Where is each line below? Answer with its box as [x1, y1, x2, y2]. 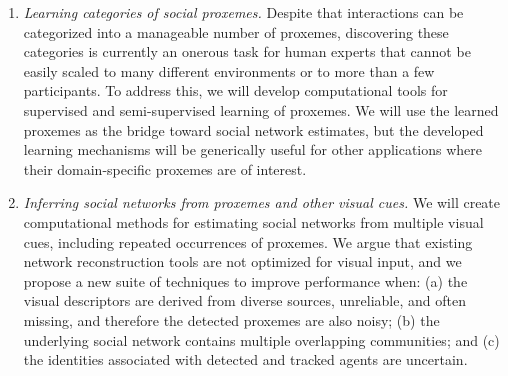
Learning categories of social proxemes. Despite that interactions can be [23, 2, 464, 22]
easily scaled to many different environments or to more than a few [23, 60, 435, 81]
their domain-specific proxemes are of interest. [23, 158, 307, 179]
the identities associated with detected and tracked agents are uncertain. [23, 349, 468, 370]
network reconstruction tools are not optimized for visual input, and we [23, 251, 462, 272]
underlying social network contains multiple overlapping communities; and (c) [23, 329, 500, 350]
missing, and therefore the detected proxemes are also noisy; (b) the [23, 309, 440, 330]
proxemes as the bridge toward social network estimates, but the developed [23, 119, 484, 140]
